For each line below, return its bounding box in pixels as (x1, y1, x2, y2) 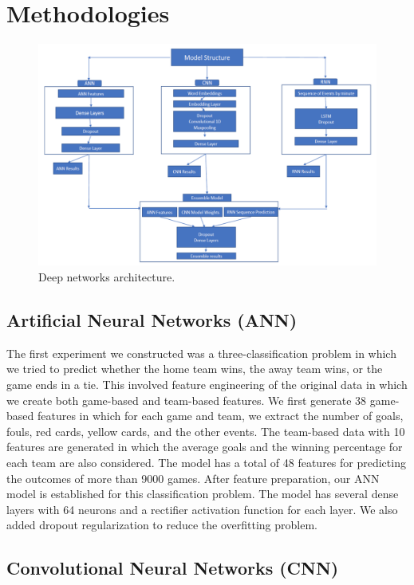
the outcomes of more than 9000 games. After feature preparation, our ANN (6, 469, 380, 486)
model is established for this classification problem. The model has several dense (6, 485, 399, 502)
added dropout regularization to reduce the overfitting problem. (6, 516, 317, 533)
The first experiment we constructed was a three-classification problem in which (6, 344, 396, 361)
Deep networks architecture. (38, 268, 175, 285)
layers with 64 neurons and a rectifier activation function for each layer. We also (6, 501, 398, 517)
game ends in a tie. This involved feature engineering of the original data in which (6, 375, 408, 392)
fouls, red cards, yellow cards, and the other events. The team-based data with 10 (6, 422, 405, 439)
